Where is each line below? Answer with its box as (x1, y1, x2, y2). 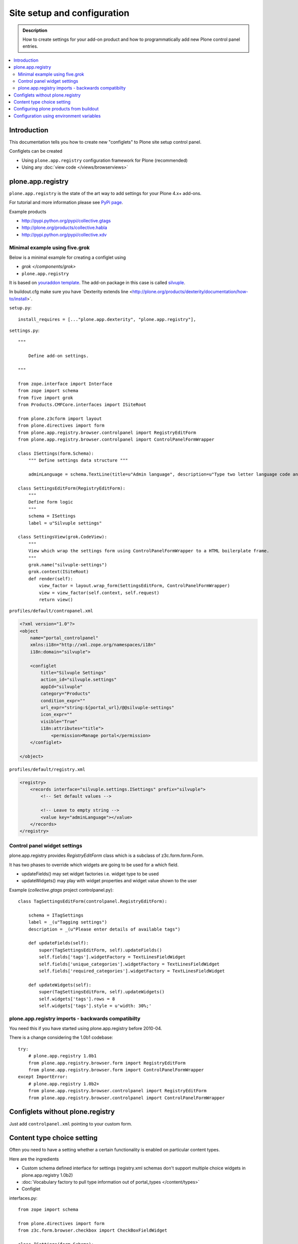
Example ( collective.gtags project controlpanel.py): (9, 887, 114, 893)
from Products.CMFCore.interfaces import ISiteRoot (18, 402, 147, 408)
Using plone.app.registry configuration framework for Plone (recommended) (21, 157, 188, 163)
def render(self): (28, 576, 74, 582)
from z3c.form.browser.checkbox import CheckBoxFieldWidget (18, 1228, 167, 1234)
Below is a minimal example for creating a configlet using (9, 254, 126, 260)
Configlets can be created (9, 148, 63, 154)
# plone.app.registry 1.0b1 (28, 1053, 97, 1059)
